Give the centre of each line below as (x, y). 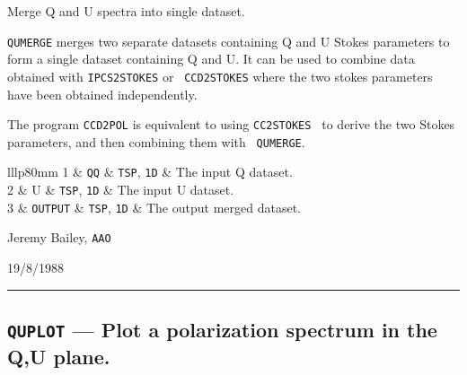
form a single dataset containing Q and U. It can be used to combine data (211, 59)
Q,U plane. (59, 356)
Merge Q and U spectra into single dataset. (126, 11)
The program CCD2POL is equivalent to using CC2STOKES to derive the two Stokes (231, 124)
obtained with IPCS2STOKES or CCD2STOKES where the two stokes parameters (220, 76)
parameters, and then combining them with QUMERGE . (156, 141)
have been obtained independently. (102, 94)
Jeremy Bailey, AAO (59, 237)
